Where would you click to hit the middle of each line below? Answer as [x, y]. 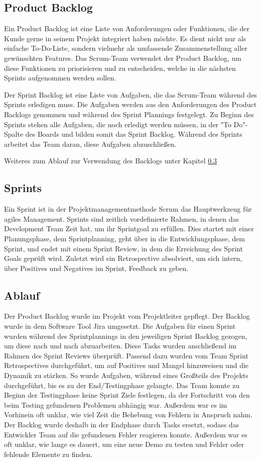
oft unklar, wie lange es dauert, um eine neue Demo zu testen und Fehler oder [124, 444]
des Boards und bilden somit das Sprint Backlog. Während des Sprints [134, 134]
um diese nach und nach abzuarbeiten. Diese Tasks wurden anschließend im [120, 346]
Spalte [14, 134]
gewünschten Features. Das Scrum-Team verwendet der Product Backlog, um [123, 58]
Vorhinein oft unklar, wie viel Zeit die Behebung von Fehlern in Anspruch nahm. [128, 414]
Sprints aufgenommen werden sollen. [60, 78]
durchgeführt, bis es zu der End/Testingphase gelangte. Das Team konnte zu [122, 385]
